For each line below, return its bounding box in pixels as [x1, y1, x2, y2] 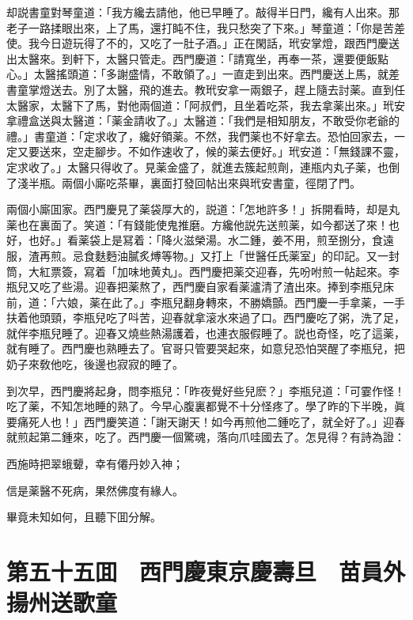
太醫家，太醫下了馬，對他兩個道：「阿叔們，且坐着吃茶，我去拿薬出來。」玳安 [6, 96, 405, 113]
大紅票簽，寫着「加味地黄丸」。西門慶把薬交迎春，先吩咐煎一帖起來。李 [28, 263, 400, 279]
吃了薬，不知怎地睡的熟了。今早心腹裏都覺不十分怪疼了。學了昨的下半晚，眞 [6, 398, 405, 414]
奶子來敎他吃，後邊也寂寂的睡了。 [6, 356, 184, 372]
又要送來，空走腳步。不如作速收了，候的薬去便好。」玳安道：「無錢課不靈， [17, 143, 405, 160]
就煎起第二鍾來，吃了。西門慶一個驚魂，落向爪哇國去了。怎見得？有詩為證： [6, 429, 405, 445]
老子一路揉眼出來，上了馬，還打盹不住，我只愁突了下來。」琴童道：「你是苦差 [6, 19, 405, 36]
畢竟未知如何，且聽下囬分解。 [6, 508, 161, 525]
